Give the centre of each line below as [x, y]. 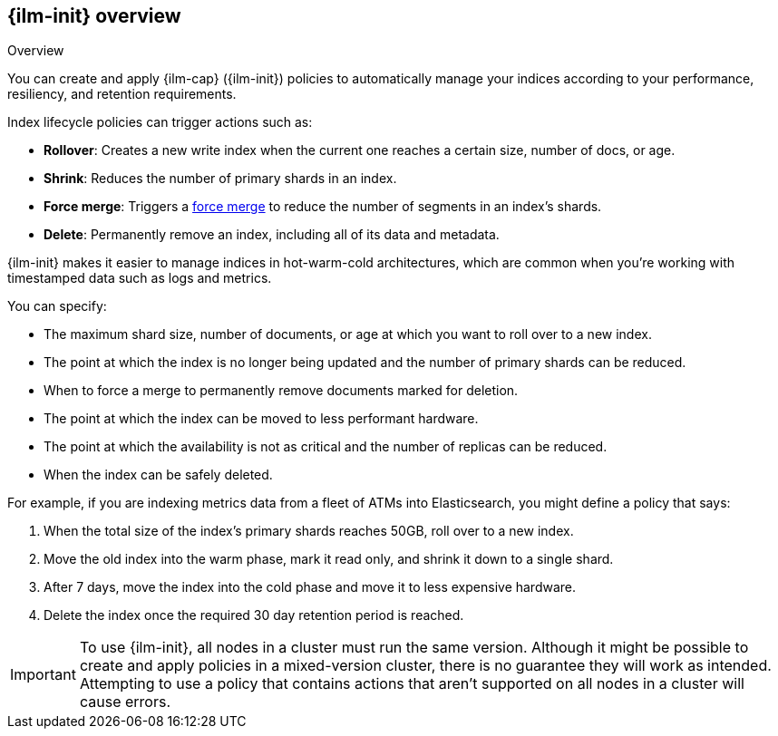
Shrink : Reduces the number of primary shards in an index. [220, 179]
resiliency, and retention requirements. [122, 94]
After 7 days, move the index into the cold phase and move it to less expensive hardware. [310, 587]
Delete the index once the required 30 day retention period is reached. [254, 615]
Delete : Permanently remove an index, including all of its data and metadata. [272, 235]
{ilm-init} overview [94, 16]
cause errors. [125, 702]
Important [43, 675]
